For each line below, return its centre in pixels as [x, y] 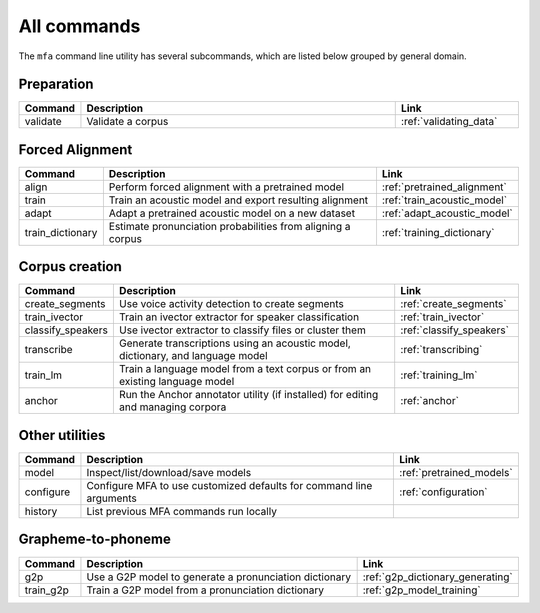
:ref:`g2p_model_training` [421, 590]
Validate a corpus [127, 122]
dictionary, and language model [193, 356]
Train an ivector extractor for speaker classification [239, 317]
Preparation [56, 84]
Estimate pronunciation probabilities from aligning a [229, 226]
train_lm [43, 375]
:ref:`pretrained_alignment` [444, 187]
